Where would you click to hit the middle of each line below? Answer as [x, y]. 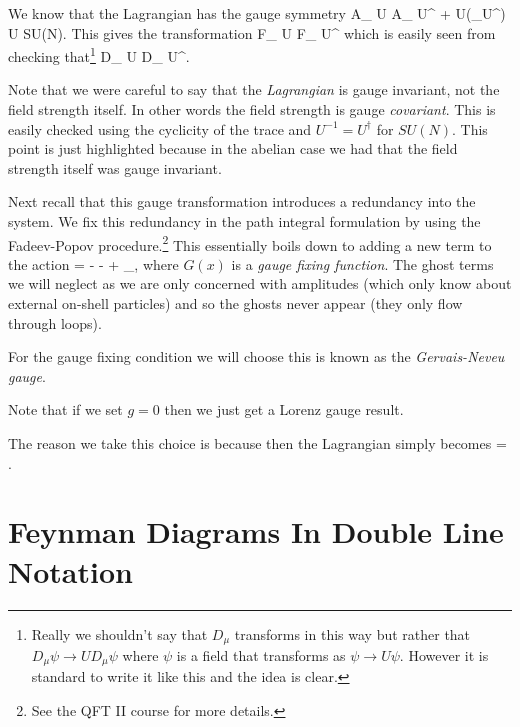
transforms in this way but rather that [352, 633]
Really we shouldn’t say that [119, 633]
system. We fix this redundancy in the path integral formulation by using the [244, 221]
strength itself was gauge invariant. [115, 167]
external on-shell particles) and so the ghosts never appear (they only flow [235, 303]
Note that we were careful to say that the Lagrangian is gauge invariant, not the [254, 89]
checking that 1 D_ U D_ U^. [99, 54]
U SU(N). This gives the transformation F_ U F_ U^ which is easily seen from [252, 32]
